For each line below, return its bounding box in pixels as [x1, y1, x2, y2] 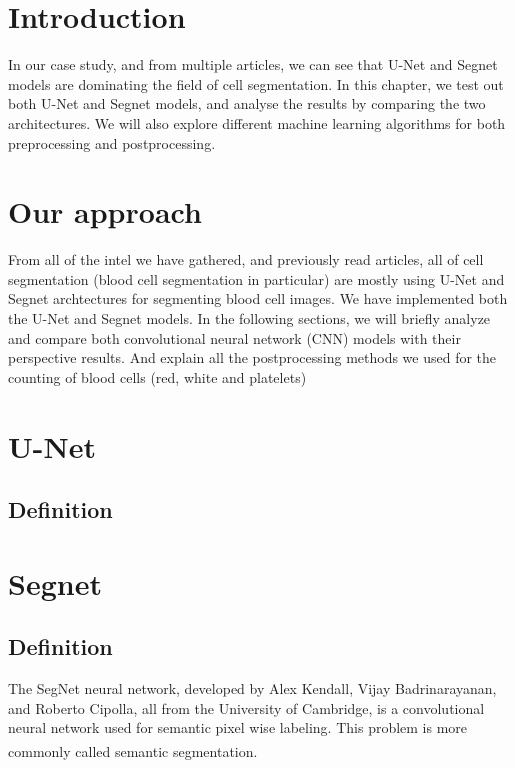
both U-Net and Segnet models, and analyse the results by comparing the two [8, 93, 486, 114]
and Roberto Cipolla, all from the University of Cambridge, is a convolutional [8, 697, 485, 718]
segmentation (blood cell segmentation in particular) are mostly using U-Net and [8, 268, 505, 289]
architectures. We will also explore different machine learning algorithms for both [8, 112, 506, 133]
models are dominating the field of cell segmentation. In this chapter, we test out [8, 73, 504, 94]
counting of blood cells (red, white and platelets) [8, 366, 307, 387]
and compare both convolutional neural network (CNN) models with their [8, 327, 461, 348]
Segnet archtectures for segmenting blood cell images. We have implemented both [8, 288, 508, 309]
